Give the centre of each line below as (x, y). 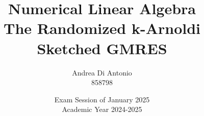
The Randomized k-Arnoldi (102, 28)
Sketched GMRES (102, 48)
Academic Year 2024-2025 (102, 109)
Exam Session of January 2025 (102, 99)
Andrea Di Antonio (102, 72)
